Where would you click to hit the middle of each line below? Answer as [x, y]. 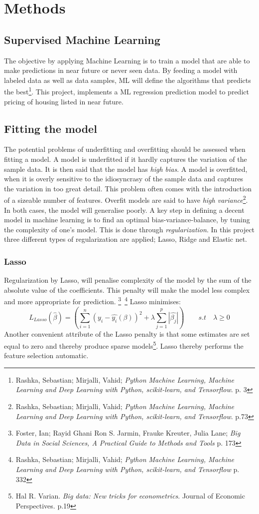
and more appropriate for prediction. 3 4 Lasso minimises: [93, 301]
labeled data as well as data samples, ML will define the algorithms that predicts [128, 80]
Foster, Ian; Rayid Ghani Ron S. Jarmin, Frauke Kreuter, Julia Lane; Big [128, 433]
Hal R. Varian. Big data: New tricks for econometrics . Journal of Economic [130, 496]
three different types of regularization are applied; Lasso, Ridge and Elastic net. [126, 239]
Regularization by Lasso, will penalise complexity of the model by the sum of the [128, 280]
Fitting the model [51, 128]
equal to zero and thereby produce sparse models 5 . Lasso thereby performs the [124, 345]
